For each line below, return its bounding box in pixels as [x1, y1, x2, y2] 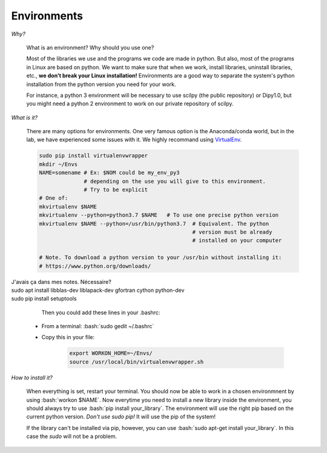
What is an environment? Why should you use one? [26, 44, 154, 51]
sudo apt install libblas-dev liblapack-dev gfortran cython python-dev [11, 286, 185, 294]
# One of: [39, 194, 68, 202]
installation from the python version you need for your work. [26, 81, 176, 88]
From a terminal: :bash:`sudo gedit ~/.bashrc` [41, 323, 154, 330]
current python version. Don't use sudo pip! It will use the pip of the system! [26, 413, 216, 420]
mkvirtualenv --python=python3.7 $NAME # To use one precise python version [39, 212, 279, 219]
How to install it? [11, 374, 53, 381]
